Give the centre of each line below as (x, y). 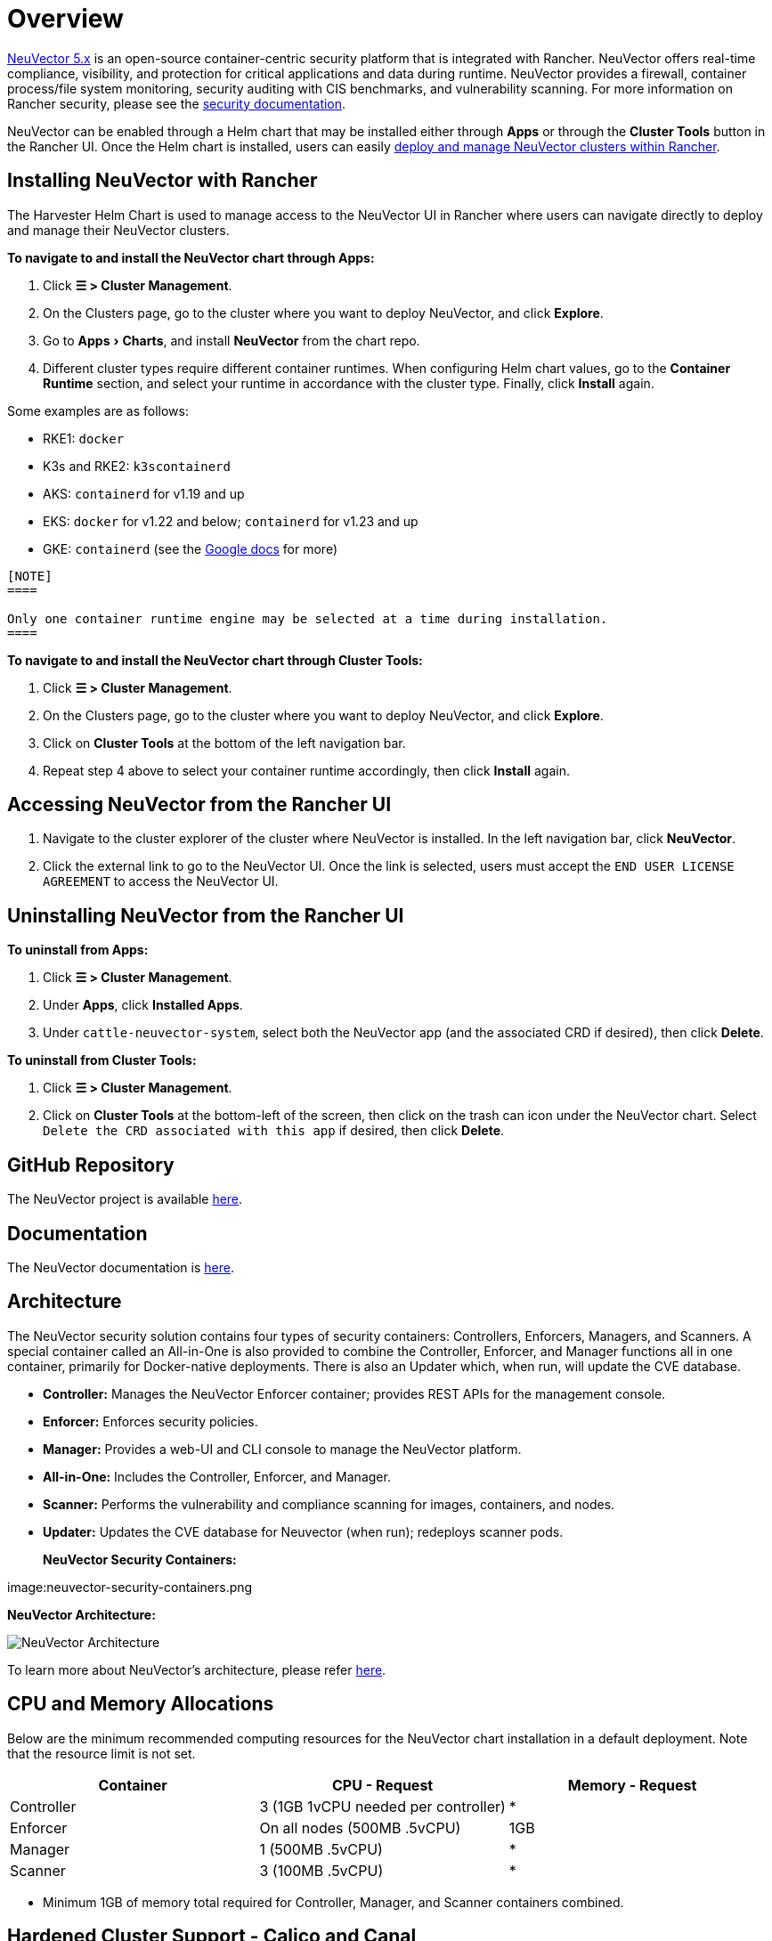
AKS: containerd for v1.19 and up (144, 493)
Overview (65, 19)
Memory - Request (632, 1785)
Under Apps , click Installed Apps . (143, 1005)
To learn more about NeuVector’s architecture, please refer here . (197, 1669)
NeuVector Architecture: (81, 1614)
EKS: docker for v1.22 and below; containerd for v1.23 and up (231, 521)
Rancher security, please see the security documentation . (177, 103)
